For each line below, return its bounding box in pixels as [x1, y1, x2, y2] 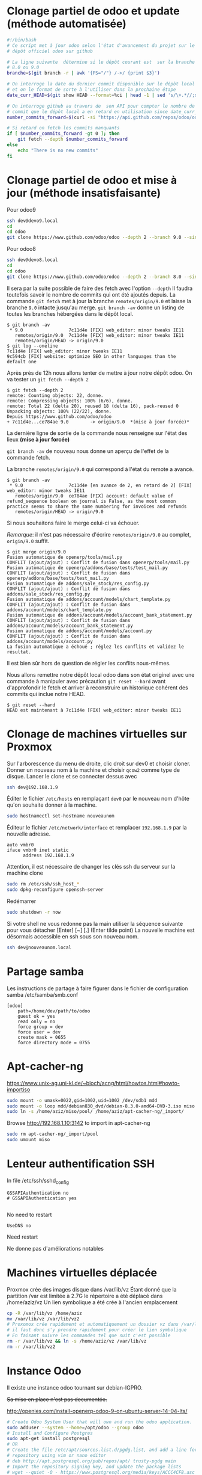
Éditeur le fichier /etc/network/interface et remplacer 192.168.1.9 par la [7, 824, 188, 831]
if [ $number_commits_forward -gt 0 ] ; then [7, 131, 120, 137]
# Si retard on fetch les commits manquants [7, 125, 120, 131]
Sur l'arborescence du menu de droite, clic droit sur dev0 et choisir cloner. [7, 760, 191, 767]
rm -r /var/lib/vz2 [7, 1343, 56, 1350]
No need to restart [7, 1211, 52, 1218]
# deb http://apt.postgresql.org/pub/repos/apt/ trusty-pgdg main [7, 1458, 176, 1464]
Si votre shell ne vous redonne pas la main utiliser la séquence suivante [7, 920, 183, 927]
